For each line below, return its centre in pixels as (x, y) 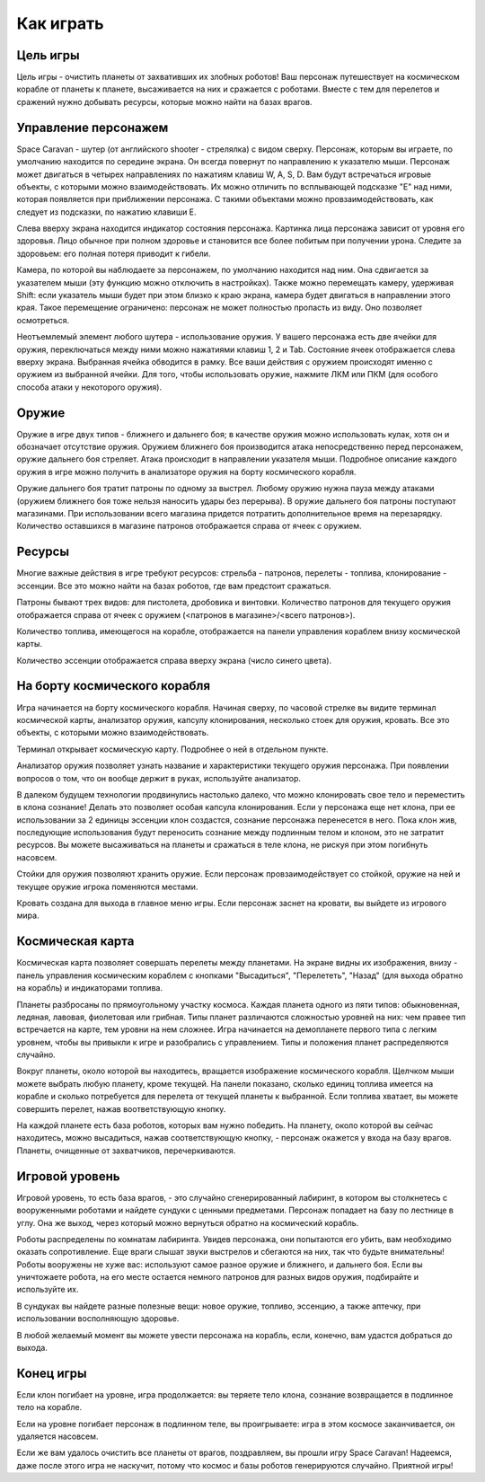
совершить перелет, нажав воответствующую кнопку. (121, 1108)
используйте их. (48, 1290)
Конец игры (52, 1373)
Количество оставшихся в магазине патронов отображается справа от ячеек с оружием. (190, 526)
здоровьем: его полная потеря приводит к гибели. (114, 253)
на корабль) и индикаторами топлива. (90, 988)
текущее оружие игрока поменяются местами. (107, 887)
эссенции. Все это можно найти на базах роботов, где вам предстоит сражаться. (174, 586)
